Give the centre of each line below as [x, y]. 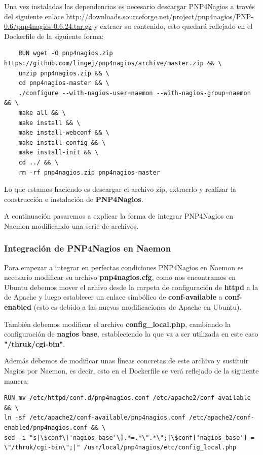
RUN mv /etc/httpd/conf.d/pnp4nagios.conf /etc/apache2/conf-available [127, 398]
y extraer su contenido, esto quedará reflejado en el [173, 26]
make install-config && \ [62, 142]
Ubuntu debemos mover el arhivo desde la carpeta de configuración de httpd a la [131, 287]
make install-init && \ [59, 153]
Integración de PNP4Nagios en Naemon [88, 248]
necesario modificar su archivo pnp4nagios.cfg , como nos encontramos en [120, 277]
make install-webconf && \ [64, 133]
